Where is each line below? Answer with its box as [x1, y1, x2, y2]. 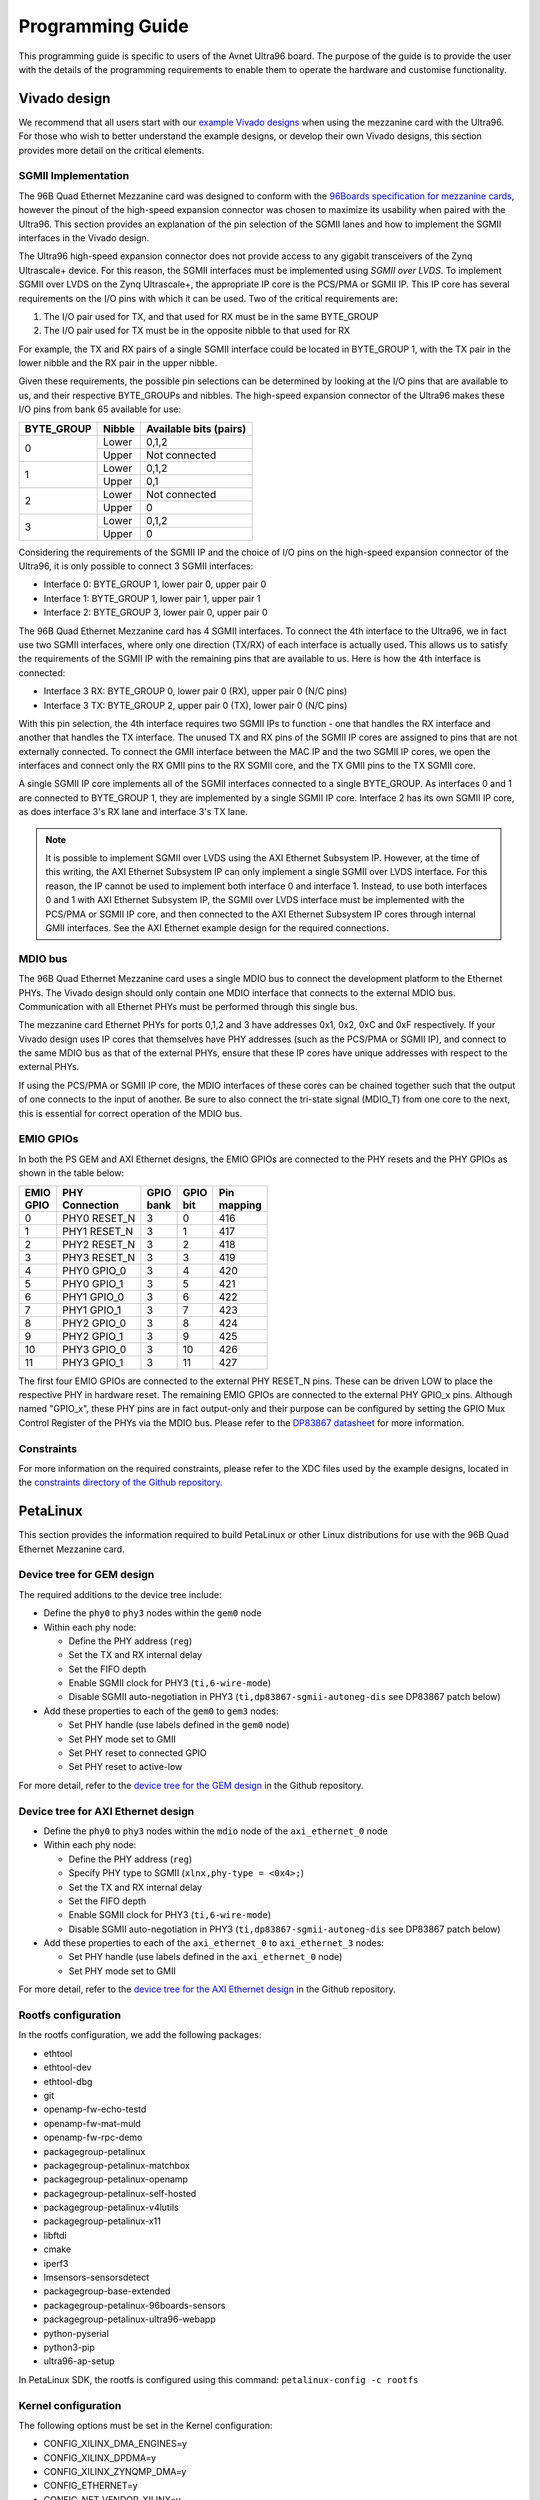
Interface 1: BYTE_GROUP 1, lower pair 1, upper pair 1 [43, 592, 261, 604]
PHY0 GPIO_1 [61, 1276, 124, 1290]
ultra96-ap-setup [43, 2355, 115, 2367]
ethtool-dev [43, 2061, 92, 2074]
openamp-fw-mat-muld [43, 2117, 142, 2129]
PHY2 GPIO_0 [61, 1316, 127, 1330]
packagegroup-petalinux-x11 [43, 2215, 162, 2227]
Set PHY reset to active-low [68, 1761, 183, 1773]
